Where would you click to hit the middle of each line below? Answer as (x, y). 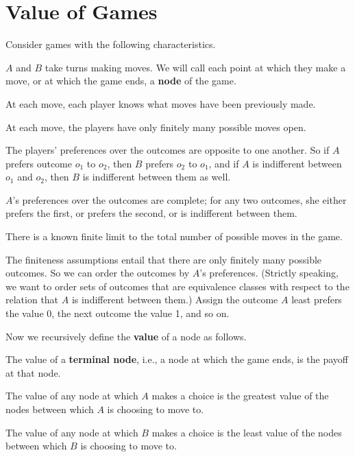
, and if (224, 163)
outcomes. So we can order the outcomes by (98, 273)
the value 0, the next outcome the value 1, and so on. (118, 313)
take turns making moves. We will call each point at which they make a (195, 67)
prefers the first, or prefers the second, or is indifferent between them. (151, 213)
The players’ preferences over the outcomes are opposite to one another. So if (168, 150)
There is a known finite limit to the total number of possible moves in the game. (174, 236)
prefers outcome (39, 163)
